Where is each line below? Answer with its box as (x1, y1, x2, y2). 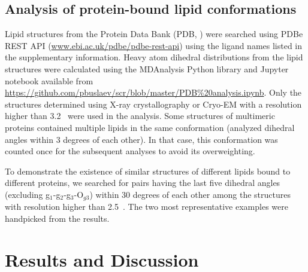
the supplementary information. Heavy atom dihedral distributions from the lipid (5, 51, 303, 63)
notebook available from (5, 74, 93, 87)
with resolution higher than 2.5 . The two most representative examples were (5, 200, 288, 213)
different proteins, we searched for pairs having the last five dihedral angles (5, 176, 280, 189)
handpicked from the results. (5, 212, 110, 224)
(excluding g (5, 188, 50, 200)
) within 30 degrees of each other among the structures (89, 188, 291, 200)
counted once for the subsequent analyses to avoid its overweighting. (5, 145, 255, 157)
